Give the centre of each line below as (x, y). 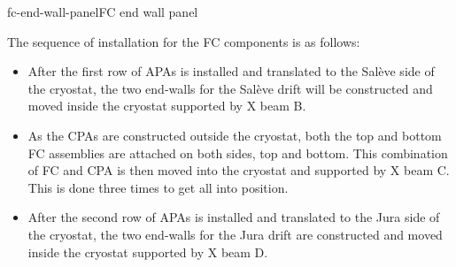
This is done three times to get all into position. (158, 187)
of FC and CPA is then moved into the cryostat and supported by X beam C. (239, 170)
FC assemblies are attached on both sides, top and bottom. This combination (238, 153)
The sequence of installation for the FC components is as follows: (184, 41)
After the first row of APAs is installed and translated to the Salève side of (231, 71)
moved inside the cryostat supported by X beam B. (167, 106)
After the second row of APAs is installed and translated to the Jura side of (234, 217)
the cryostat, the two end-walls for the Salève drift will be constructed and (230, 88)
